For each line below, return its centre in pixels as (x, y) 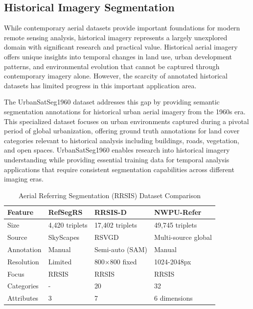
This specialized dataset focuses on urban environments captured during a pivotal (126, 121)
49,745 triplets (176, 225)
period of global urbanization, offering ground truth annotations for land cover (122, 131)
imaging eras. (24, 179)
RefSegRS (65, 212)
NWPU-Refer (178, 212)
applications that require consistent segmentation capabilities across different (119, 169)
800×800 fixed (115, 261)
